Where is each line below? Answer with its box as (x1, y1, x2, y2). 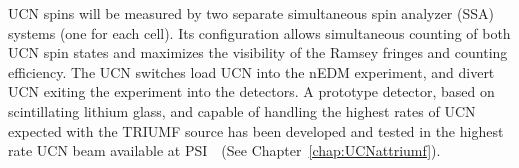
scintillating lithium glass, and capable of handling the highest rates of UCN (8, 100, 476, 121)
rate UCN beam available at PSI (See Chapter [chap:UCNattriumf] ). (8, 140, 441, 161)
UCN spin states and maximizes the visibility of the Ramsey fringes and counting (8, 42, 508, 63)
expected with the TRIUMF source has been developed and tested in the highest (8, 120, 504, 141)
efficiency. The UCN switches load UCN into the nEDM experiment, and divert (8, 61, 495, 82)
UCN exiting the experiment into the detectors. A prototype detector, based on (8, 81, 495, 102)
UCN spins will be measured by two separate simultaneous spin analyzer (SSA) (8, 3, 494, 23)
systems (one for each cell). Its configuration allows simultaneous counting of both (8, 22, 511, 43)
